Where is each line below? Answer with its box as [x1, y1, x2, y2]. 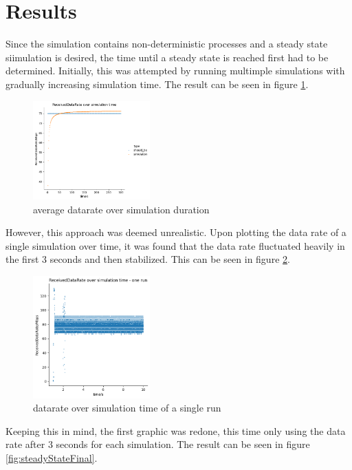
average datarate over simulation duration [33, 202, 210, 216]
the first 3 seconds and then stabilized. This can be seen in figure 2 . [5, 252, 290, 266]
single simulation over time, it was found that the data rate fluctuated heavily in [5, 238, 345, 253]
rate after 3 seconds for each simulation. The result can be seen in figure [5, 437, 310, 451]
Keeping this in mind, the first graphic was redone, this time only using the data [5, 423, 346, 438]
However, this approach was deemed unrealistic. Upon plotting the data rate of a [5, 225, 346, 239]
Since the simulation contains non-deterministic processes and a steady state [5, 36, 328, 51]
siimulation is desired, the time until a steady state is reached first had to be [5, 50, 329, 64]
